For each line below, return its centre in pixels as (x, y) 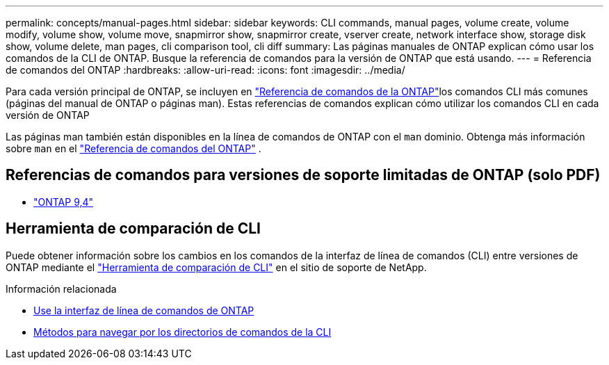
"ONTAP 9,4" (64, 202)
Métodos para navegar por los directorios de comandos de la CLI (182, 332)
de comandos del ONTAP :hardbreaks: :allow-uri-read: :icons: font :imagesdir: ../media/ (205, 70)
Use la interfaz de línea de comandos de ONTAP (144, 310)
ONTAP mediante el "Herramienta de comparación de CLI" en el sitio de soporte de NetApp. (216, 267)
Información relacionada (61, 289)
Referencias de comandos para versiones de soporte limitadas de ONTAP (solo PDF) (303, 175)
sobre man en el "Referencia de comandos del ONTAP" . (133, 148)
